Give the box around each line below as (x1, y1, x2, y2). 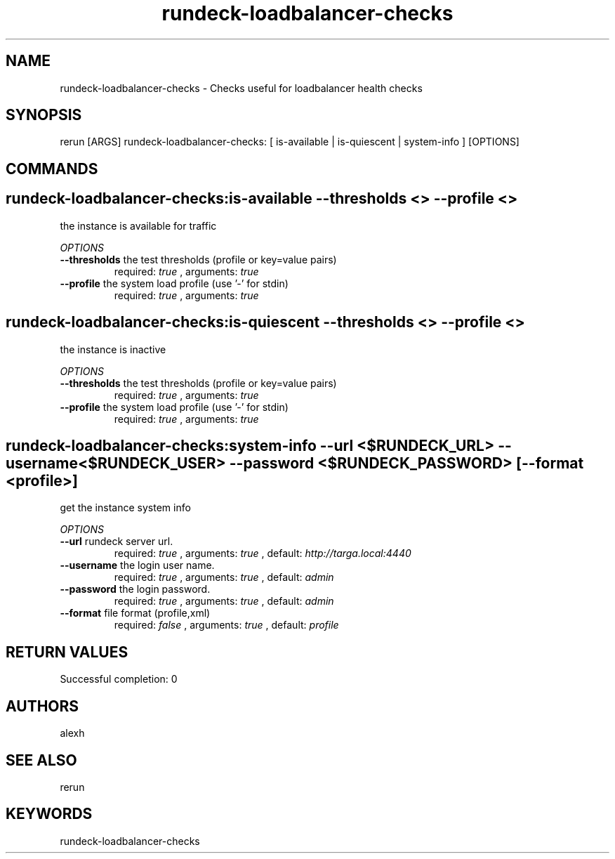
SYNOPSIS (6, 106, 82, 124)
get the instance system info (60, 501, 191, 514)
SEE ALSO (6, 751, 77, 769)
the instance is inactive (60, 343, 166, 355)
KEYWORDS (6, 805, 93, 823)
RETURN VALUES (6, 643, 128, 661)
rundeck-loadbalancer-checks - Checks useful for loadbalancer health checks (60, 81, 423, 94)
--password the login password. (60, 583, 211, 596)
